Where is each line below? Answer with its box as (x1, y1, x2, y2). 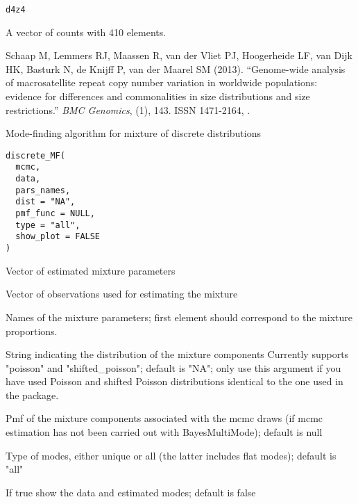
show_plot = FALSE (15, 231, 101, 242)
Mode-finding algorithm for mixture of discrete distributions (6, 126, 261, 140)
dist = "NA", (15, 197, 76, 207)
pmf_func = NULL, (15, 209, 95, 219)
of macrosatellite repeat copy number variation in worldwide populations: (6, 75, 318, 90)
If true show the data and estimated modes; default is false (6, 485, 256, 499)
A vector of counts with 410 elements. (6, 24, 167, 39)
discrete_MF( (6, 150, 65, 161)
